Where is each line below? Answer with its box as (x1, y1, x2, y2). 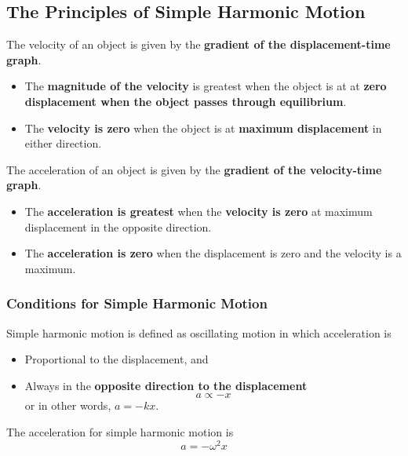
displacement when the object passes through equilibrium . (24, 93, 347, 109)
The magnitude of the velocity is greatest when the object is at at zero (24, 78, 387, 94)
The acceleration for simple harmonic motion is (6, 423, 234, 440)
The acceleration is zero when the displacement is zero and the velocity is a (24, 245, 402, 261)
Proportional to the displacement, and (24, 351, 209, 367)
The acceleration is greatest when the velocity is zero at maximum (24, 202, 373, 219)
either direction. (24, 135, 102, 151)
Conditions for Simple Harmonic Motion (6, 294, 268, 313)
